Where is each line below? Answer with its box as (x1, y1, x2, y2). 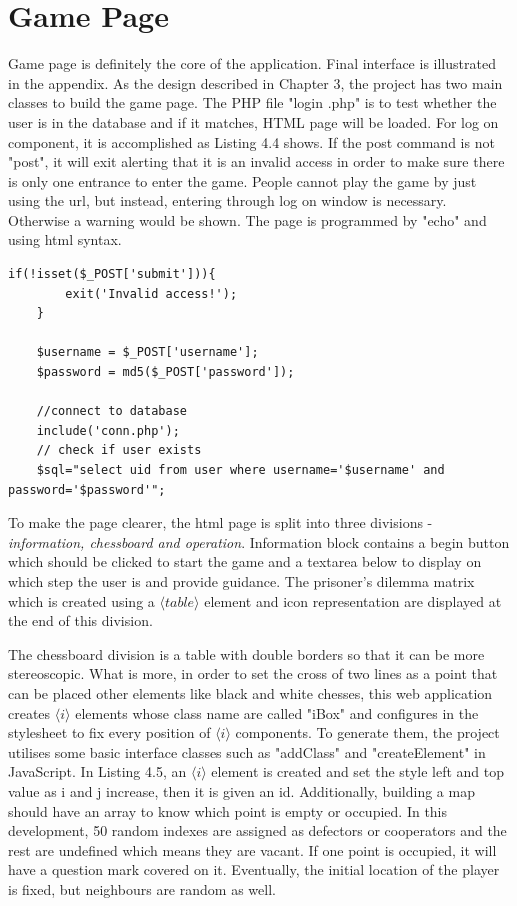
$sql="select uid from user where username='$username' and (36, 463, 445, 477)
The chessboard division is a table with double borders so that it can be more (8, 643, 485, 664)
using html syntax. (8, 229, 122, 250)
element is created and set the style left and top (211, 761, 505, 782)
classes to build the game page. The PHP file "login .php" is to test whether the (8, 92, 497, 113)
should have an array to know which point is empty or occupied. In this (8, 800, 448, 821)
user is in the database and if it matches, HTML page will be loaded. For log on (8, 111, 499, 132)
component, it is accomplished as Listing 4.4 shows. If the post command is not (8, 131, 495, 152)
